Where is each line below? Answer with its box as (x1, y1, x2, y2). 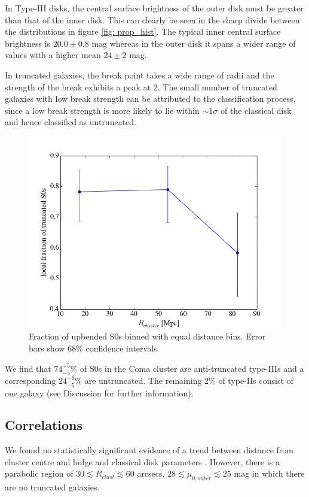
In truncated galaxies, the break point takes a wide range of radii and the (5, 68, 274, 81)
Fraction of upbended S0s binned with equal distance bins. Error (29, 330, 266, 343)
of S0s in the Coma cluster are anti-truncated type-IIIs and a (80, 362, 304, 374)
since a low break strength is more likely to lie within (5, 104, 200, 116)
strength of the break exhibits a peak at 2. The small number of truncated (5, 80, 277, 93)
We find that (5, 362, 51, 374)
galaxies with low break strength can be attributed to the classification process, (5, 92, 296, 105)
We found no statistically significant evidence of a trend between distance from (5, 444, 293, 456)
